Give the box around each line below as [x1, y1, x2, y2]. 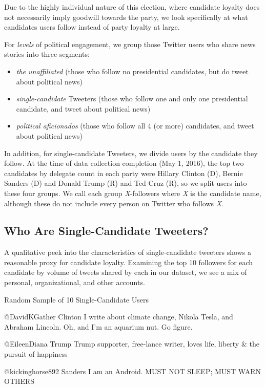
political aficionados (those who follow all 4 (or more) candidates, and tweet [16, 120, 254, 131]
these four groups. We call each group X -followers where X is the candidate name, [4, 187, 261, 198]
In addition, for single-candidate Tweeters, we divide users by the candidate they [4, 147, 258, 158]
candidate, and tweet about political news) [16, 103, 151, 114]
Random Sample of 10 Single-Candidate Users [4, 294, 149, 305]
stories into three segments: [4, 49, 90, 59]
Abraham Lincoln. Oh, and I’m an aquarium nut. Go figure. [4, 321, 193, 332]
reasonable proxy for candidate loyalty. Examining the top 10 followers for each [4, 256, 253, 267]
